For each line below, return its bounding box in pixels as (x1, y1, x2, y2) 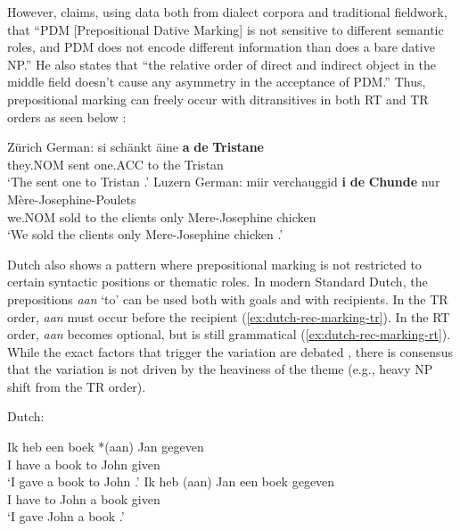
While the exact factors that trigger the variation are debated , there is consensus (7, 342, 453, 361)
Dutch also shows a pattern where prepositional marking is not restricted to (7, 254, 422, 273)
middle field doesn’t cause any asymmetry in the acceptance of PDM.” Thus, (7, 72, 426, 91)
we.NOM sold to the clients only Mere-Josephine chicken (7, 207, 316, 226)
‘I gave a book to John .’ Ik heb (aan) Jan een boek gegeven (7, 472, 335, 491)
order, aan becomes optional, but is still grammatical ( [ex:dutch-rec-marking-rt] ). (7, 325, 451, 344)
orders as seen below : (7, 107, 127, 126)
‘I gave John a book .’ (7, 507, 125, 526)
